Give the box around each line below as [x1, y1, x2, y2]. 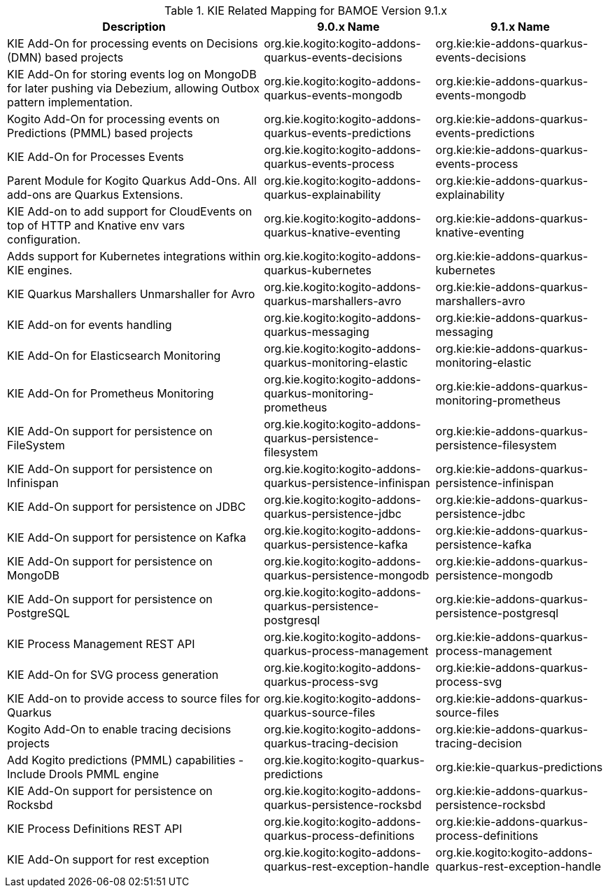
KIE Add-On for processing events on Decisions [7, 36, 258, 50]
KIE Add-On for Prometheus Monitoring [7, 386, 214, 400]
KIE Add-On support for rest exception [7, 852, 210, 866]
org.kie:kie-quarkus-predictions [435, 760, 603, 774]
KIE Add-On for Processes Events [7, 150, 184, 164]
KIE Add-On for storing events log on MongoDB [7, 67, 257, 81]
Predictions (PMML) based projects [7, 126, 193, 140]
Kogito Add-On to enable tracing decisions [7, 722, 232, 736]
